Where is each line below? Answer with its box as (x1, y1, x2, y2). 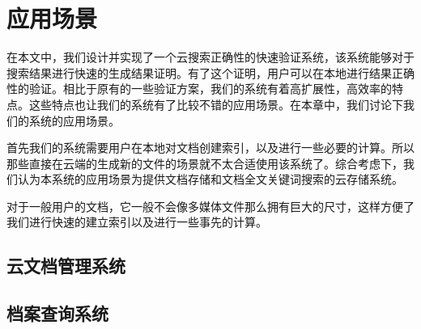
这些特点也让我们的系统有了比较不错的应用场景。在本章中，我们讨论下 (28, 95, 403, 112)
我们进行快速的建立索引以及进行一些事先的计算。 (6, 213, 267, 230)
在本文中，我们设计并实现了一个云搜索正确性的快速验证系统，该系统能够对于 (6, 49, 415, 65)
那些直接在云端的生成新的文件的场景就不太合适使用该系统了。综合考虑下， (6, 154, 403, 171)
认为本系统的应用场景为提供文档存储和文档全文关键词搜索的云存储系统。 (17, 171, 403, 188)
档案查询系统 (6, 301, 108, 326)
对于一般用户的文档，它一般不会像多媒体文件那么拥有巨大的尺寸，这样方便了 (6, 197, 415, 214)
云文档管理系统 (6, 253, 125, 278)
